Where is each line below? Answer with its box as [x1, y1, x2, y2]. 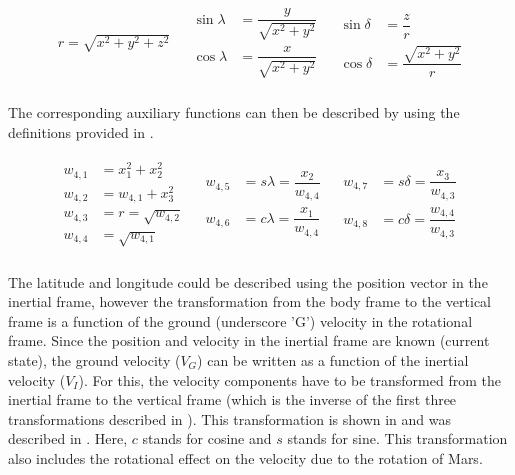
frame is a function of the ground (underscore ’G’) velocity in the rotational [8, 310, 473, 331]
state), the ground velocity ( [8, 349, 181, 370]
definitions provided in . [8, 121, 154, 142]
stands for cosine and [142, 428, 272, 449]
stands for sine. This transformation [287, 428, 508, 449]
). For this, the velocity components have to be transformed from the [78, 369, 501, 390]
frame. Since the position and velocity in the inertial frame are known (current [8, 330, 490, 351]
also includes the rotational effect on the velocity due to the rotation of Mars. [8, 447, 483, 468]
